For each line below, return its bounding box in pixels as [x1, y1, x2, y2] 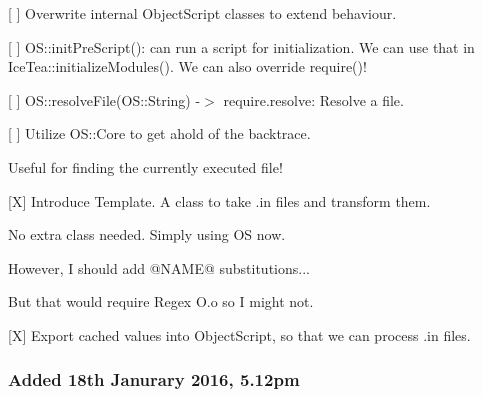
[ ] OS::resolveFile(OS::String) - [8, 89, 201, 110]
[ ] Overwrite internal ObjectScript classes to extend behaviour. [8, 3, 397, 23]
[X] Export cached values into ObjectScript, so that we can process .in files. [8, 324, 471, 345]
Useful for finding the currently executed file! [8, 156, 283, 177]
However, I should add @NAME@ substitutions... [8, 257, 310, 278]
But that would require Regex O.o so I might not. [8, 291, 314, 312]
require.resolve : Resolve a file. [223, 89, 404, 110]
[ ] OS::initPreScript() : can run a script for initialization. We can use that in [8, 36, 475, 57]
